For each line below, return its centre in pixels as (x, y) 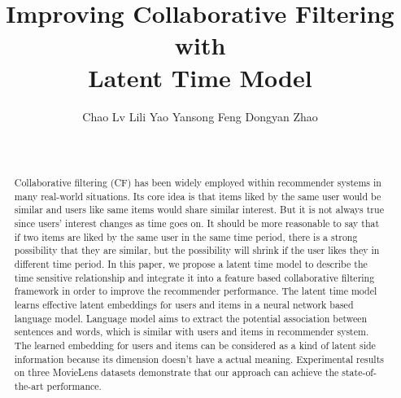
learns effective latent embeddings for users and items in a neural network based (184, 304)
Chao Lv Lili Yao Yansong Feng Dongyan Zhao (200, 116)
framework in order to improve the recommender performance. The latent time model (196, 291)
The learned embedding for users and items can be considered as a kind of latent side (195, 345)
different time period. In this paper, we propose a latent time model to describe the (191, 264)
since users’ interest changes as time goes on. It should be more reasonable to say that (197, 223)
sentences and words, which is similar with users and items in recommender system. (192, 332)
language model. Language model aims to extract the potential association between (191, 318)
